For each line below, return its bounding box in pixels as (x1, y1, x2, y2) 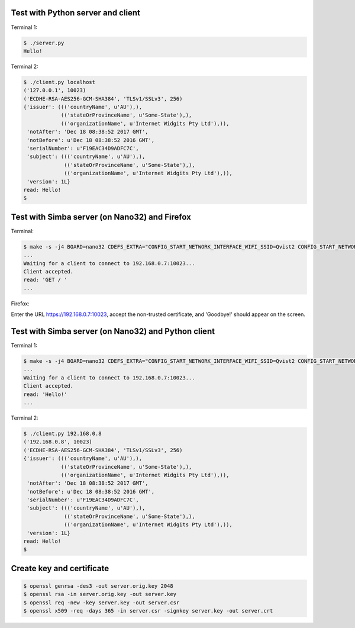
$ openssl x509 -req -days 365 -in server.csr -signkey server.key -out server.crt (23, 607, 273, 614)
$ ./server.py (23, 39, 64, 46)
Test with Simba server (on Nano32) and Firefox (11, 212, 192, 222)
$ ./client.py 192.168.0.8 (23, 430, 102, 437)
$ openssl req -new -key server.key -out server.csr (23, 599, 180, 606)
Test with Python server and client (11, 8, 140, 18)
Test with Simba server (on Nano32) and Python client (11, 326, 215, 336)
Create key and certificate (11, 563, 109, 574)
